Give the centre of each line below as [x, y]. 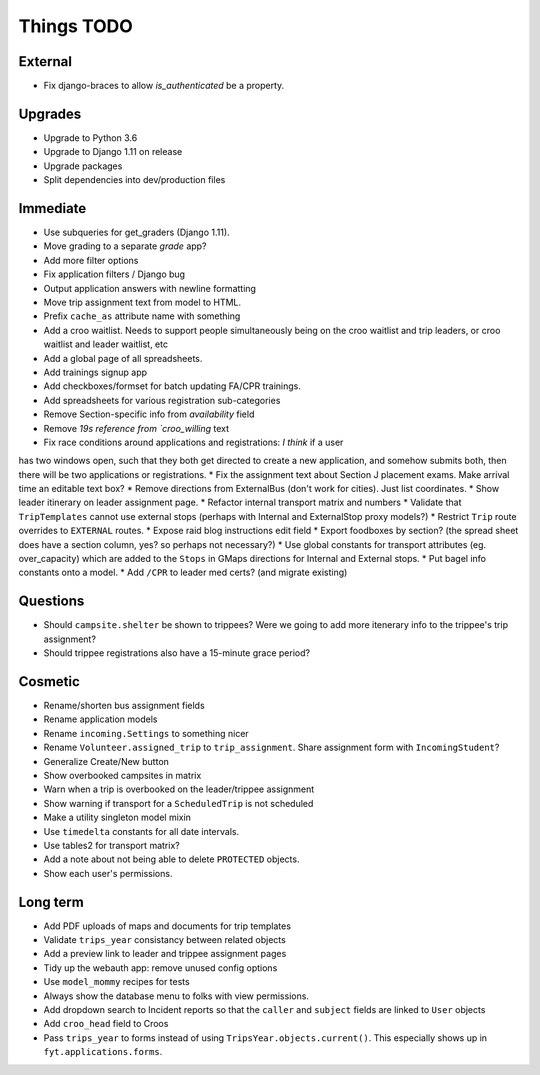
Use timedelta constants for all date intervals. [141, 831]
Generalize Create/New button [106, 761]
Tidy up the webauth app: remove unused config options [160, 967]
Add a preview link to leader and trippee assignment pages [165, 954]
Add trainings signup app [95, 372]
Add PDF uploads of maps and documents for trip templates [167, 926]
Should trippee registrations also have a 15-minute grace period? [176, 653]
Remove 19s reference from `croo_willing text [136, 428]
